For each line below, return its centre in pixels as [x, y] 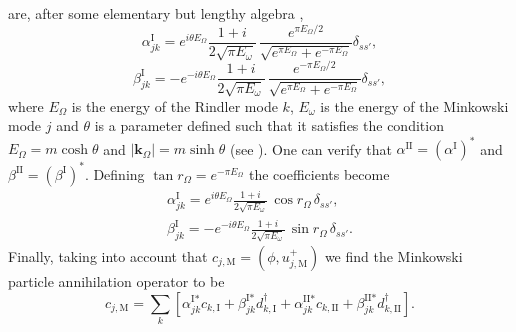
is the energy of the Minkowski [414, 105]
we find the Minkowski [393, 255]
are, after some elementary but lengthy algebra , [156, 13]
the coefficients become [319, 173]
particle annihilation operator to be [116, 280]
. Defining [114, 173]
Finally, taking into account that [108, 255]
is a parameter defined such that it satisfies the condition [269, 125]
